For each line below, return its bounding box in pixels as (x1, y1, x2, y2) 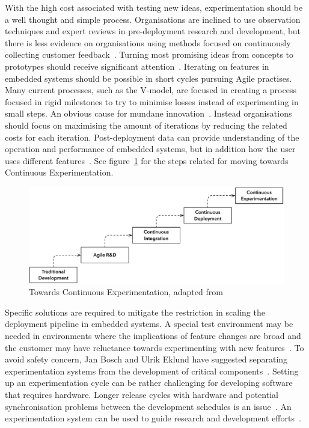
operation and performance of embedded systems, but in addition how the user (5, 142, 296, 155)
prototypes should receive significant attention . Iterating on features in (5, 60, 269, 72)
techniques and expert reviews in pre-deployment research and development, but (5, 25, 301, 37)
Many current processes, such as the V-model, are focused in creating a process (5, 84, 296, 96)
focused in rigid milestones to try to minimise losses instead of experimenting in (5, 95, 299, 108)
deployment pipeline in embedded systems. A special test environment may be (5, 317, 293, 330)
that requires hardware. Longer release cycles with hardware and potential (5, 388, 278, 400)
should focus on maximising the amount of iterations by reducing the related (5, 118, 287, 131)
